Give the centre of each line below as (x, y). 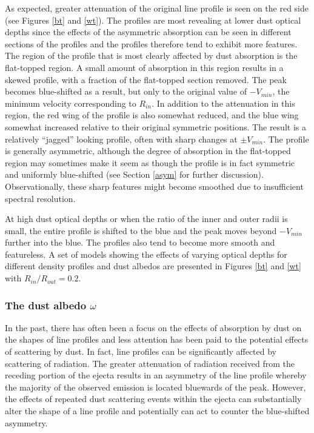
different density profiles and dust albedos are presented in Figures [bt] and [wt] (153, 266)
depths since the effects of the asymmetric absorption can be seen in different (148, 32)
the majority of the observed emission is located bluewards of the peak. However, (155, 387)
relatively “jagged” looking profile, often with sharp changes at (121, 139)
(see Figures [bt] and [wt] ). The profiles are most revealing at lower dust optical (153, 20)
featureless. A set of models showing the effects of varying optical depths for (146, 254)
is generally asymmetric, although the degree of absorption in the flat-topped (148, 151)
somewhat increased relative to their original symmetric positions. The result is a (155, 126)
